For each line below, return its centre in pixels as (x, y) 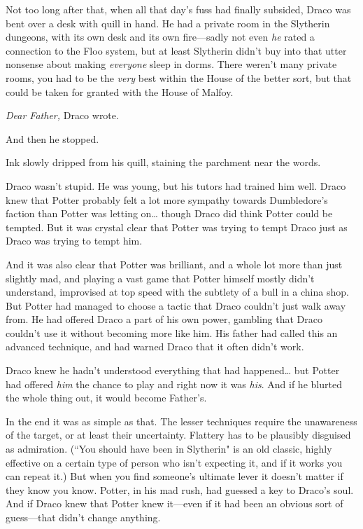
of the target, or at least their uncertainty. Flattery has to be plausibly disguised (178, 435)
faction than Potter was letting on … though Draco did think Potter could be (169, 213)
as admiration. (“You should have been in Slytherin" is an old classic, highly (169, 449)
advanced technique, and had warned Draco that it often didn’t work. (155, 346)
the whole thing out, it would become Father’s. (106, 398)
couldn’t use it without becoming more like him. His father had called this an (172, 332)
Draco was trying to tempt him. (74, 241)
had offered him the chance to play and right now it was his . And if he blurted (174, 384)
